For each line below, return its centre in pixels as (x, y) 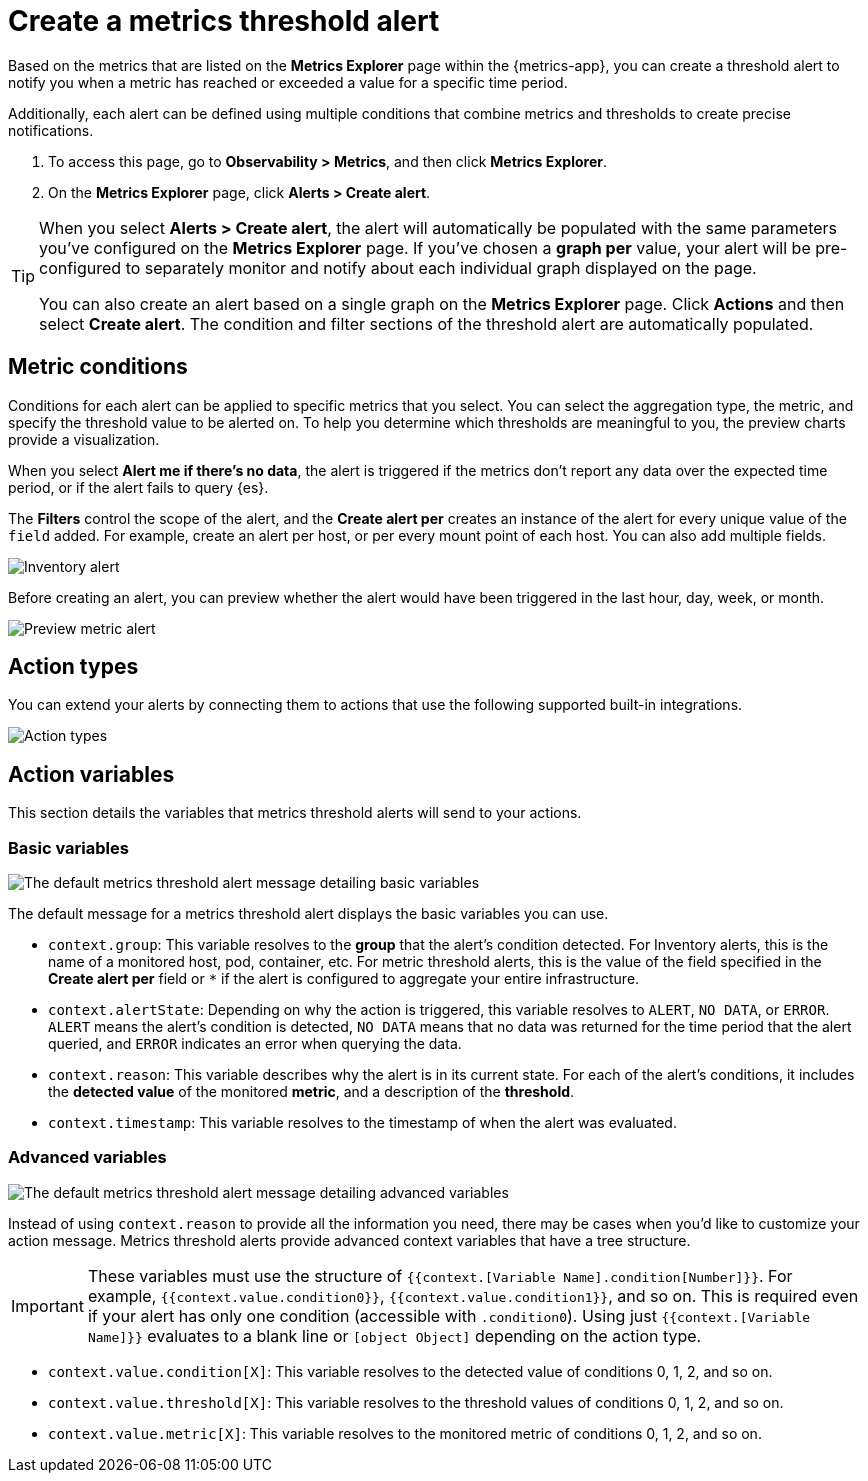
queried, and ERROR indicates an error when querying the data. (255, 1044)
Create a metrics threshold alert (224, 21)
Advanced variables (87, 1157)
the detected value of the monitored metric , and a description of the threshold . (311, 1092)
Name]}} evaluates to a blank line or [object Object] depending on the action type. (394, 1335)
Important (47, 1305)
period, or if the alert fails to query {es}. (138, 487)
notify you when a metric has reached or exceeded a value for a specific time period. (288, 82)
